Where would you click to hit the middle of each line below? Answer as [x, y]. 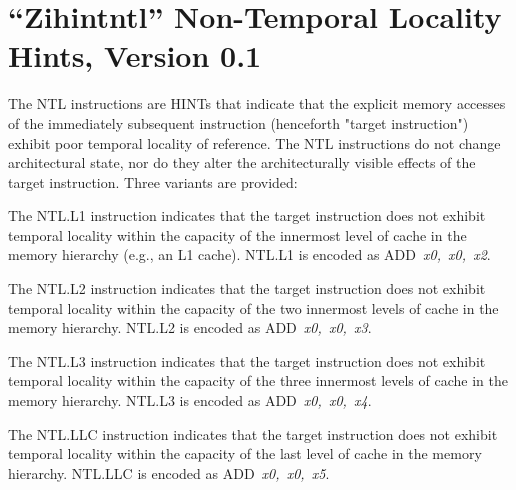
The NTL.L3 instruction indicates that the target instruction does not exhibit [247, 360]
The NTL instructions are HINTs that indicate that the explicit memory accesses [257, 103]
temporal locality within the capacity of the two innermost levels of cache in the [253, 307]
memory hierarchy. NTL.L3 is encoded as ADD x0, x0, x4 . [190, 400]
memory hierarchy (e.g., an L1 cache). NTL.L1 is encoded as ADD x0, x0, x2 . [249, 254]
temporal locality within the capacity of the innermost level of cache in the [237, 234]
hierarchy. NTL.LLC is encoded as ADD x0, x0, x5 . [169, 472]
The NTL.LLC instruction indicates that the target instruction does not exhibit [253, 433]
